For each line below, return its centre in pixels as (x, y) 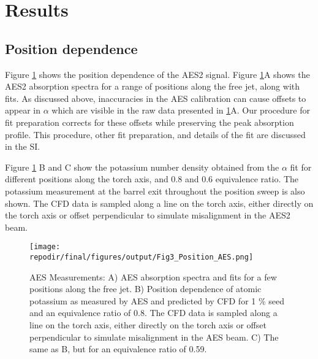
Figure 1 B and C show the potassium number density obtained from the (142, 167)
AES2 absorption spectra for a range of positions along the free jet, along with (153, 86)
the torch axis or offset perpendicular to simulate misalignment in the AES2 (148, 215)
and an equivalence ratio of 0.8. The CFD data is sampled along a (153, 313)
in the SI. (23, 146)
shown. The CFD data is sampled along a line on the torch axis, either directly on (159, 203)
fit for (301, 167)
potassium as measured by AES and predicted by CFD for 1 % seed (157, 300)
